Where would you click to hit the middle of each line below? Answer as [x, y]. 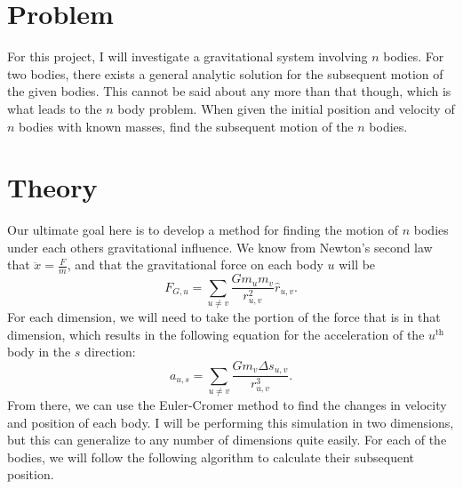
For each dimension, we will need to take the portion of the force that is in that [224, 317]
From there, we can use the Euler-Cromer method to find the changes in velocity [227, 405]
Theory [52, 187]
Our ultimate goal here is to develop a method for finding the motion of [203, 230]
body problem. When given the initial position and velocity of [286, 108]
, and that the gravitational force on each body [195, 265]
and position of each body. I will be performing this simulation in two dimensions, [231, 422]
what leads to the [55, 108]
